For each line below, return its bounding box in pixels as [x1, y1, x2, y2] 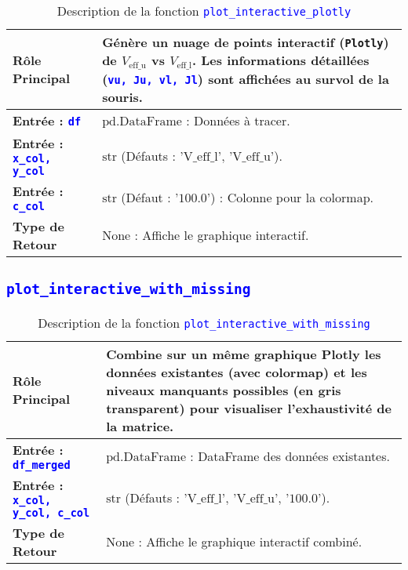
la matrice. [106, 416, 174, 435]
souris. [102, 87, 143, 106]
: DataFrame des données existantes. [190, 446, 390, 465]
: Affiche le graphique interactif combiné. [138, 532, 362, 551]
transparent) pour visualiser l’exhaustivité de [106, 398, 392, 417]
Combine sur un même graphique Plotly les [106, 344, 381, 363]
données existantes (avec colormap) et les [106, 362, 367, 381]
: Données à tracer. [186, 111, 290, 129]
